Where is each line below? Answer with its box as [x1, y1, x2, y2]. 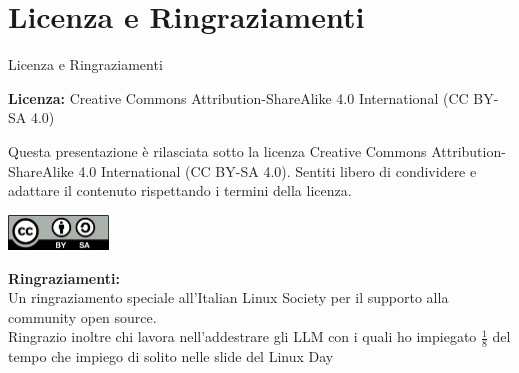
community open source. [8, 306, 157, 327]
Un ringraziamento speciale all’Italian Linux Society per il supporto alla [8, 287, 449, 308]
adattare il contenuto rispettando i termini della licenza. [8, 180, 352, 201]
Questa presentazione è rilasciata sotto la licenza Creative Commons [8, 140, 427, 161]
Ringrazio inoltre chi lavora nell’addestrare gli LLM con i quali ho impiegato [8, 326, 477, 347]
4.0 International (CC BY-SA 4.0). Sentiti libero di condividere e [78, 160, 477, 181]
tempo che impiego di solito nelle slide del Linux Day [8, 346, 334, 367]
